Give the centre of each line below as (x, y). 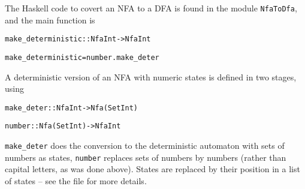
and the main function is (50, 19)
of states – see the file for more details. (76, 180)
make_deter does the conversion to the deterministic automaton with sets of (145, 145)
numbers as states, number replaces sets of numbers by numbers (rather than (146, 157)
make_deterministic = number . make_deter (82, 57)
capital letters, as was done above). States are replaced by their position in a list (152, 169)
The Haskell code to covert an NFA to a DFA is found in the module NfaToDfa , (151, 8)
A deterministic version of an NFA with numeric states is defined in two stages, (151, 76)
